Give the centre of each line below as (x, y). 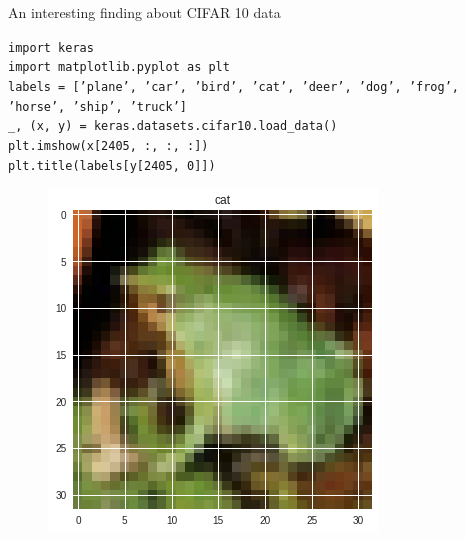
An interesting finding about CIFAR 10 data (144, 12)
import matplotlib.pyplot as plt (119, 67)
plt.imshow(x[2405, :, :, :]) (108, 145)
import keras (51, 47)
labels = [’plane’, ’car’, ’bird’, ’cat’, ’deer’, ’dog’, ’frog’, (234, 86)
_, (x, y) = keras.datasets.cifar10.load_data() (173, 126)
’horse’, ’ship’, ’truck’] (97, 106)
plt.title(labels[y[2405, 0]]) (112, 165)
